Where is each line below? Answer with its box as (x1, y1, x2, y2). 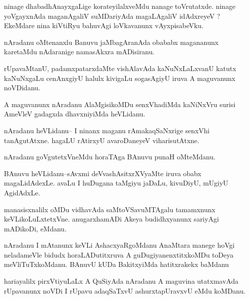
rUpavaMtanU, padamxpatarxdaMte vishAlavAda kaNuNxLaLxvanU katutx (4, 63, 236, 73)
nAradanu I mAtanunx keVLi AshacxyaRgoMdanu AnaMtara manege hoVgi (4, 240, 235, 250)
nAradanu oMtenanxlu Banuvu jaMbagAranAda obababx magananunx (4, 37, 219, 47)
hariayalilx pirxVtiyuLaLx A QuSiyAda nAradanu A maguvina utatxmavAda (4, 276, 239, 286)
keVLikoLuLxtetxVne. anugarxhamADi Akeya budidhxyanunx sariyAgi (4, 214, 219, 224)
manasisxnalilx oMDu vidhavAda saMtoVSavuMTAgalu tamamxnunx (4, 204, 215, 214)
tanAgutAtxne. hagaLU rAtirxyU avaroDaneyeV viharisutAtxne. (4, 135, 200, 145)
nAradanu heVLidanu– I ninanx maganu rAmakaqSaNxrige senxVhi (4, 125, 210, 135)
